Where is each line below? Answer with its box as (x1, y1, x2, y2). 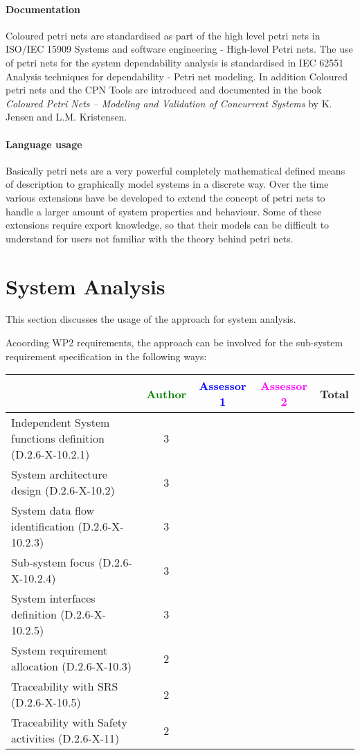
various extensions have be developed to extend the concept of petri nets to (6, 190, 325, 204)
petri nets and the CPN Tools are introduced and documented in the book (6, 82, 322, 97)
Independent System (11, 414, 110, 431)
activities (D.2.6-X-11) (11, 730, 120, 747)
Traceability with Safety (11, 714, 128, 731)
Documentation (6, 1, 81, 16)
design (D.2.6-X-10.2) (11, 482, 115, 499)
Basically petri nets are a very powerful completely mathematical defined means (6, 163, 345, 177)
